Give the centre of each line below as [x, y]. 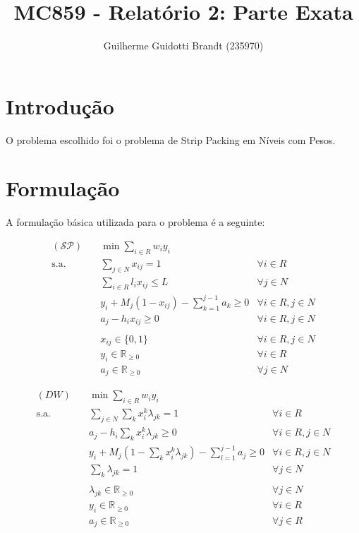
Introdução [60, 106]
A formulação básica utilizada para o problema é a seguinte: [135, 222]
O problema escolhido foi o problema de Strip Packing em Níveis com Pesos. [171, 139]
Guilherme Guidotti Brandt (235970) [183, 46]
